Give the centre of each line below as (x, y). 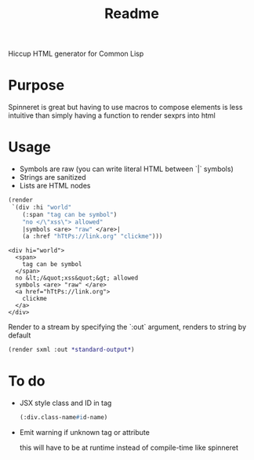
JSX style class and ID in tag (65, 403)
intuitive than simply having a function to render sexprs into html (112, 115)
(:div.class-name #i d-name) (63, 418)
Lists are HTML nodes (55, 186)
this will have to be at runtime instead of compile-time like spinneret (129, 447)
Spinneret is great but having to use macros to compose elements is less (125, 108)
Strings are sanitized (53, 177)
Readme (132, 14)
